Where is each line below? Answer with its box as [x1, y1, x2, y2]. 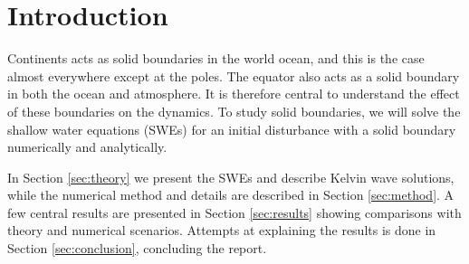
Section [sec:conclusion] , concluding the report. [7, 239, 267, 258]
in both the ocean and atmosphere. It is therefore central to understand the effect [7, 84, 460, 103]
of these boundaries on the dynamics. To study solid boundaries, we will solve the [7, 101, 461, 120]
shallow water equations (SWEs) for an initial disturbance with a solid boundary [7, 119, 456, 138]
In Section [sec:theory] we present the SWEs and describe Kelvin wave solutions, [7, 167, 455, 186]
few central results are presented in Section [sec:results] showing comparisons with [7, 203, 462, 222]
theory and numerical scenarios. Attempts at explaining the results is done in [7, 221, 436, 240]
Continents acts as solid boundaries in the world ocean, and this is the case [7, 49, 425, 68]
